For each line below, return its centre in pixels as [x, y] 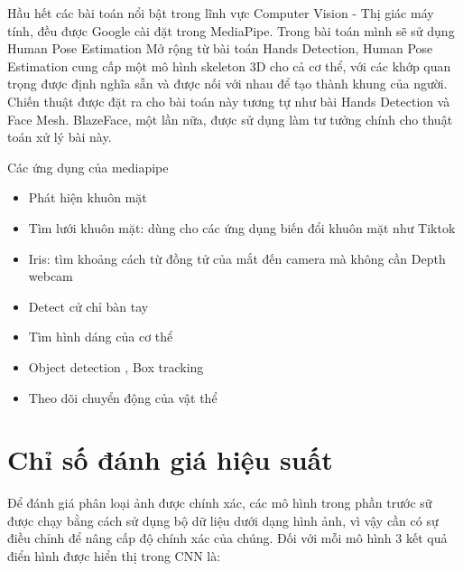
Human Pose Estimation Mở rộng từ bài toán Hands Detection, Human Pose [220, 48]
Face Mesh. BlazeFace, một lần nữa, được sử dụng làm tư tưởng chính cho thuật [230, 119]
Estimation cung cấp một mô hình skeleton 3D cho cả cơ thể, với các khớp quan [229, 66]
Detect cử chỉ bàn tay [88, 306]
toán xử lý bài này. [60, 137]
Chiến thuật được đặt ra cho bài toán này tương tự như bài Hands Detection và [229, 101]
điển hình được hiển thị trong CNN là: [114, 556]
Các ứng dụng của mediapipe [88, 167]
